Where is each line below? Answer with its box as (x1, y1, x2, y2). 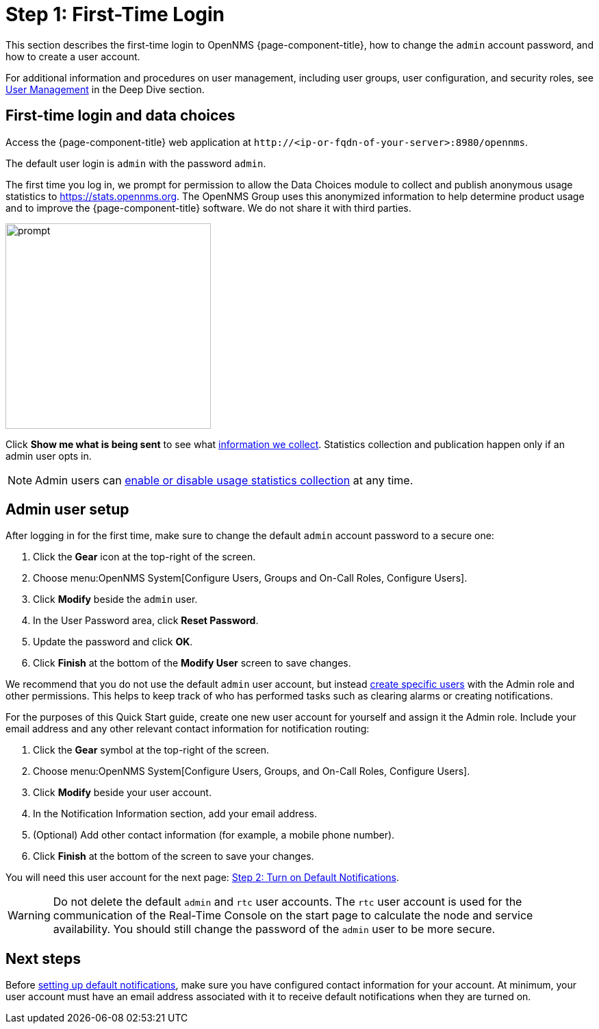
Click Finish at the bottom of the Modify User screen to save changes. (33, 657, 351, 669)
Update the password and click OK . (33, 636, 193, 648)
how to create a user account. (5, 50, 140, 62)
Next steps (5, 950, 81, 967)
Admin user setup (5, 501, 129, 519)
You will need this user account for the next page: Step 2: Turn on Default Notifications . (5, 871, 400, 884)
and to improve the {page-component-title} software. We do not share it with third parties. (5, 201, 411, 214)
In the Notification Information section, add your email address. (33, 808, 317, 820)
